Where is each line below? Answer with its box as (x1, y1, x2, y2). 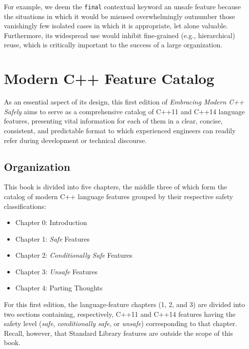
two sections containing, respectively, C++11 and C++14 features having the (4, 308, 236, 319)
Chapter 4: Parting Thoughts (15, 283, 103, 293)
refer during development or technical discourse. (4, 135, 147, 145)
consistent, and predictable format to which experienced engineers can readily (4, 125, 236, 135)
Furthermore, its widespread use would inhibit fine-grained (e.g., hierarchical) (4, 30, 235, 40)
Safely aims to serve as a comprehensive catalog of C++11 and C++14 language (4, 106, 245, 116)
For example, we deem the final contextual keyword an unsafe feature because (4, 1, 241, 11)
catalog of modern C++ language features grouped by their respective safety (4, 191, 233, 201)
